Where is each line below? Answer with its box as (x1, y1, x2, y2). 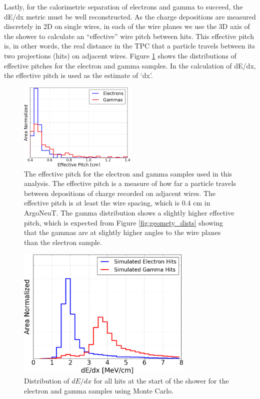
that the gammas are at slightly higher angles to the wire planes (24, 227, 221, 237)
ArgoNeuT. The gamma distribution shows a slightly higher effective (24, 207, 234, 218)
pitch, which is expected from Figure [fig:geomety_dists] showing (24, 217, 223, 227)
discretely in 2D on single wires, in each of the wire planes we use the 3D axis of (4, 21, 250, 31)
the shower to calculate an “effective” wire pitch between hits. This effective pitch (4, 30, 254, 41)
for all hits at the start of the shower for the (93, 375, 229, 386)
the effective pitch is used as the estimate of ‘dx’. (4, 70, 153, 80)
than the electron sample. (24, 236, 102, 247)
